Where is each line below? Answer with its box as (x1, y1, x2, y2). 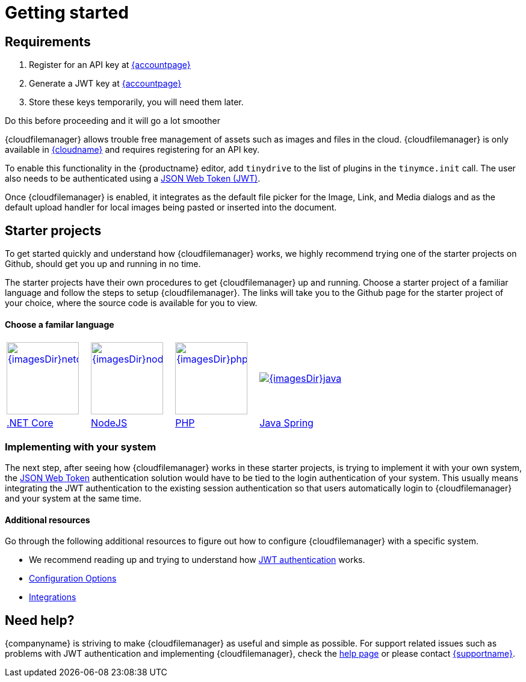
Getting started (5, 2, 129, 23)
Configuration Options (29, 573, 117, 584)
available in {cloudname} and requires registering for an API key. (5, 144, 260, 155)
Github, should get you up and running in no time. (5, 259, 201, 269)
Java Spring (259, 417, 314, 429)
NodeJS (91, 417, 128, 429)
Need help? (5, 612, 75, 628)
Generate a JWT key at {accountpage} (29, 78, 182, 89)
